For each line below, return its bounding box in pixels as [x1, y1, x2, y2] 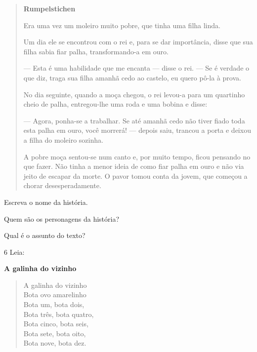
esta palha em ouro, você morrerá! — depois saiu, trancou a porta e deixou [23, 125, 251, 135]
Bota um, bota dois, [23, 299, 85, 310]
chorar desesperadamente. [23, 180, 101, 191]
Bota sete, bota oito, [23, 328, 86, 338]
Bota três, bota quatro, [23, 309, 94, 319]
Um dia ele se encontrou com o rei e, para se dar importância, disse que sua [23, 37, 253, 47]
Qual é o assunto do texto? [4, 230, 86, 240]
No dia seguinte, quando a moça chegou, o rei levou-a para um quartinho [23, 89, 245, 99]
